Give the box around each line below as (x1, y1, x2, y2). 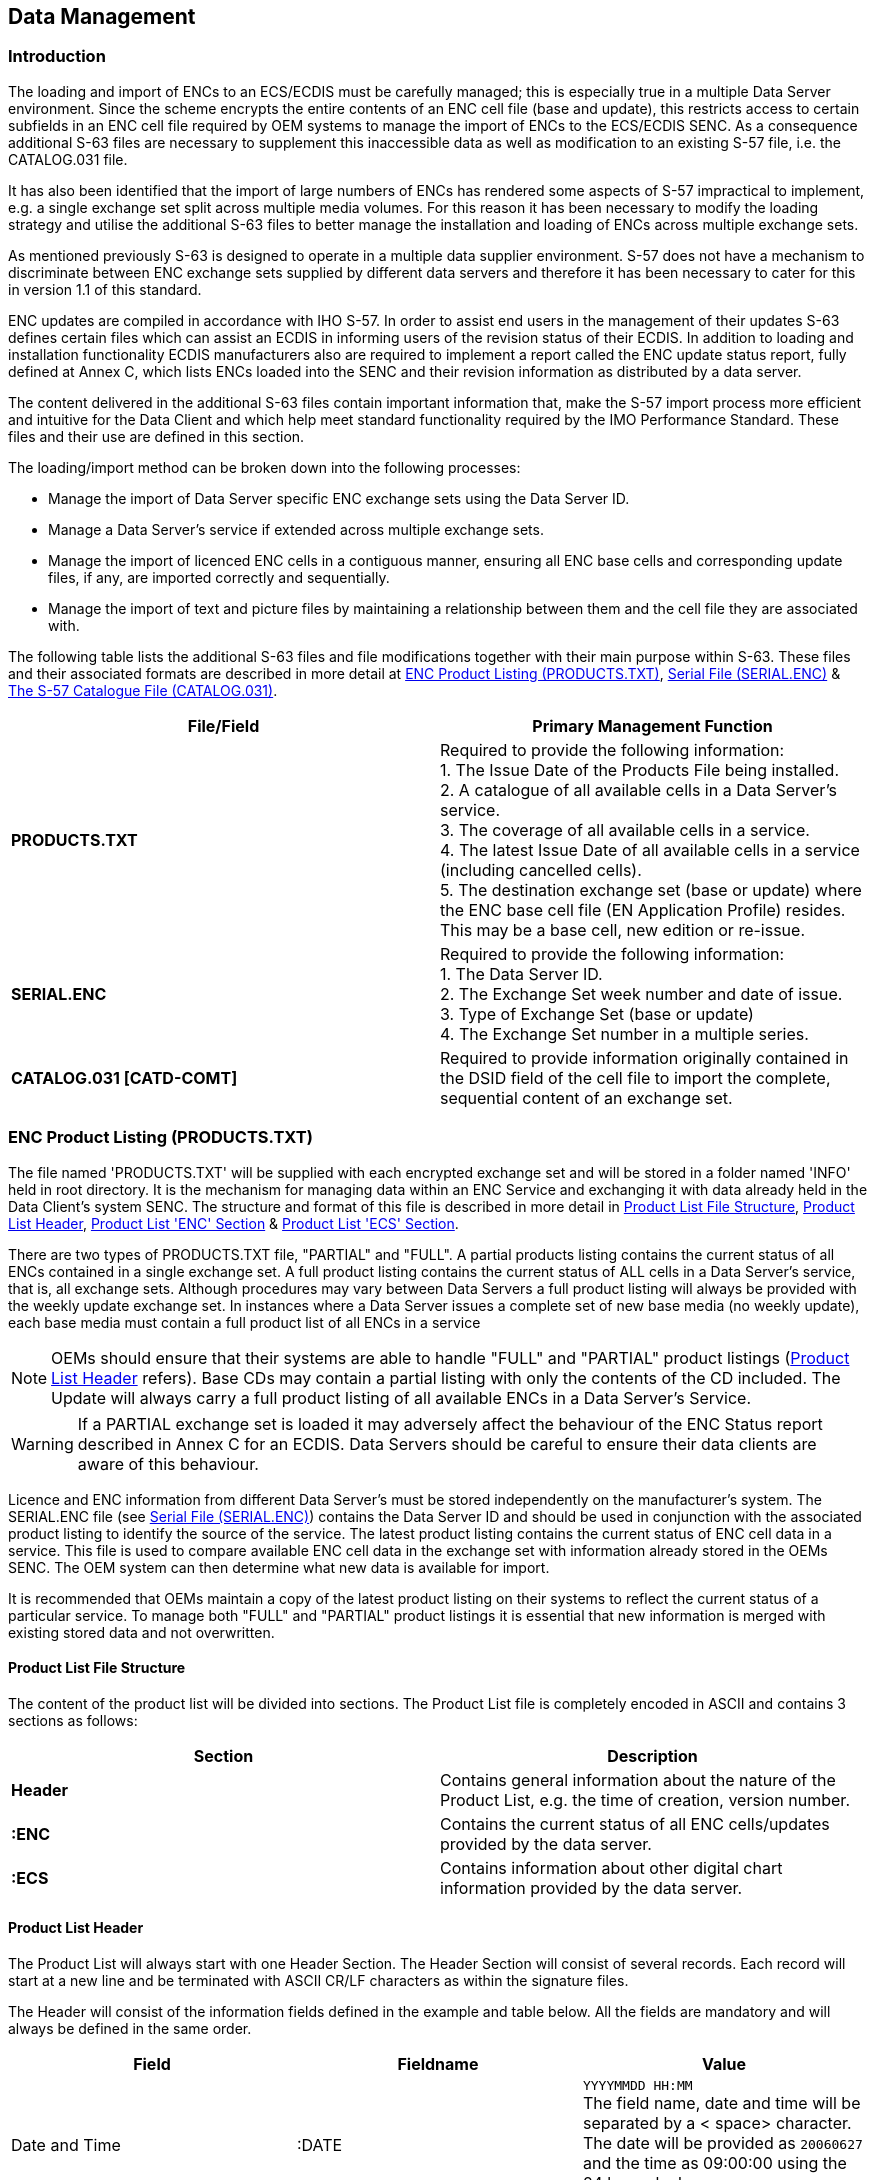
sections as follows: (8, 1711, 138, 1729)
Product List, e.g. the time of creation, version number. (440, 1789, 850, 1810)
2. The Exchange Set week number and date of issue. (440, 983, 843, 1004)
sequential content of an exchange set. (440, 1087, 733, 1108)
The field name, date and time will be (582, 2092, 861, 2113)
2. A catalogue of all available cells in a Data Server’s (440, 779, 838, 800)
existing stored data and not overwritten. (8, 1623, 275, 1641)
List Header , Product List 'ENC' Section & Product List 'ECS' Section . (8, 1214, 459, 1232)
